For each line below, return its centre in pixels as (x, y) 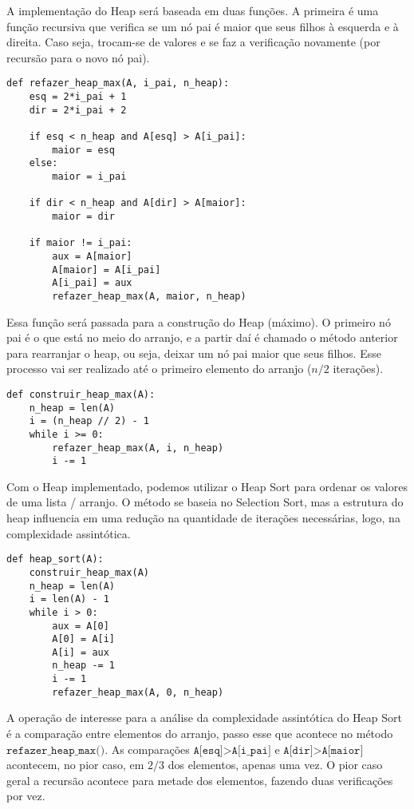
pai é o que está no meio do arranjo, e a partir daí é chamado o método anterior (202, 337)
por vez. (26, 796)
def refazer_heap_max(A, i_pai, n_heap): (118, 83)
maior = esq (84, 150)
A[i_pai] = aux (92, 283)
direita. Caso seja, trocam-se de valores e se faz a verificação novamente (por (193, 42)
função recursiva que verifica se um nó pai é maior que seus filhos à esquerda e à (203, 26)
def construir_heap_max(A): (81, 394)
